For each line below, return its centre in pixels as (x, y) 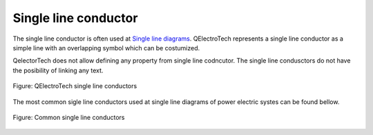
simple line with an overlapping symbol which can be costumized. (106, 48)
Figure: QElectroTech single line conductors (75, 86)
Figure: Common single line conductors (69, 117)
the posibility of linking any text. (58, 70)
